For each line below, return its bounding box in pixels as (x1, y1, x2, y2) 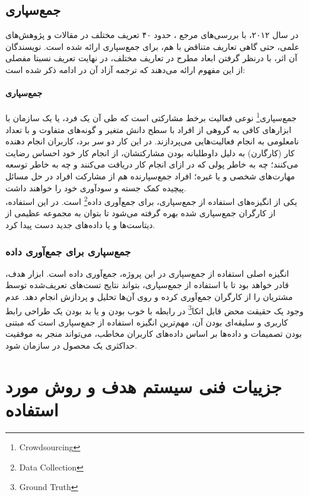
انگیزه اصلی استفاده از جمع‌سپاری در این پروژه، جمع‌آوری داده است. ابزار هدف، (5, 267, 289, 279)
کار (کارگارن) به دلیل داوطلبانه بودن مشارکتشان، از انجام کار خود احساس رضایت (5, 146, 295, 159)
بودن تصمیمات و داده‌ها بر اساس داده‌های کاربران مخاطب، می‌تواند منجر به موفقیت (5, 327, 302, 340)
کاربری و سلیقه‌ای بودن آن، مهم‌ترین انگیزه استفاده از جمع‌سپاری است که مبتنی (5, 315, 288, 328)
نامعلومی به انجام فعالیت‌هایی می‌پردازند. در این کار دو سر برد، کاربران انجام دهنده (5, 135, 299, 147)
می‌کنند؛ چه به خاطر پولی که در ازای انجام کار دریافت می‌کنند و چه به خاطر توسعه (5, 158, 298, 170)
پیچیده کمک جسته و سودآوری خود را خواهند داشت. (5, 181, 186, 194)
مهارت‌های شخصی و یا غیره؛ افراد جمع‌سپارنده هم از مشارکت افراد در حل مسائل (5, 170, 295, 182)
